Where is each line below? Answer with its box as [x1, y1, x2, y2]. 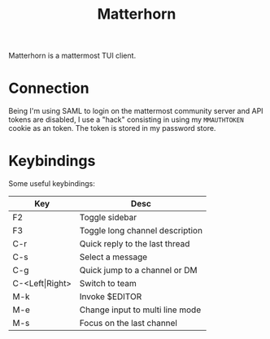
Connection [8, 79, 89, 98]
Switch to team [79, 278, 137, 289]
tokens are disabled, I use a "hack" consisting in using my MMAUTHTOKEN [8, 115, 244, 124]
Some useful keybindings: [8, 179, 96, 189]
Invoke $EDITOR [79, 291, 142, 302]
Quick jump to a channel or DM [79, 265, 198, 276]
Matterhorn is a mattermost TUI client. [8, 50, 137, 61]
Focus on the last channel [79, 318, 177, 329]
